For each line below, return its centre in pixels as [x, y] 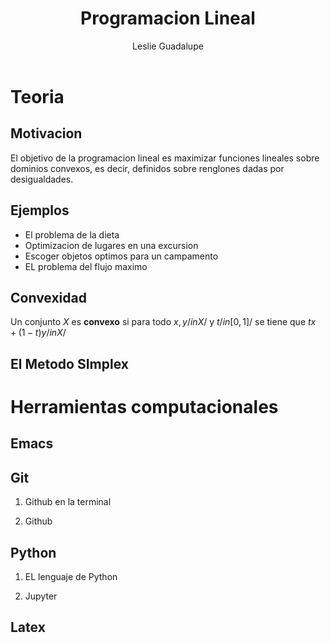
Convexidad [48, 297]
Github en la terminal [68, 502]
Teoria [37, 96]
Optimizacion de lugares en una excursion [111, 245]
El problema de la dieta [72, 234]
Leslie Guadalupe [168, 46]
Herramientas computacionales [144, 406]
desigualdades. [42, 179]
